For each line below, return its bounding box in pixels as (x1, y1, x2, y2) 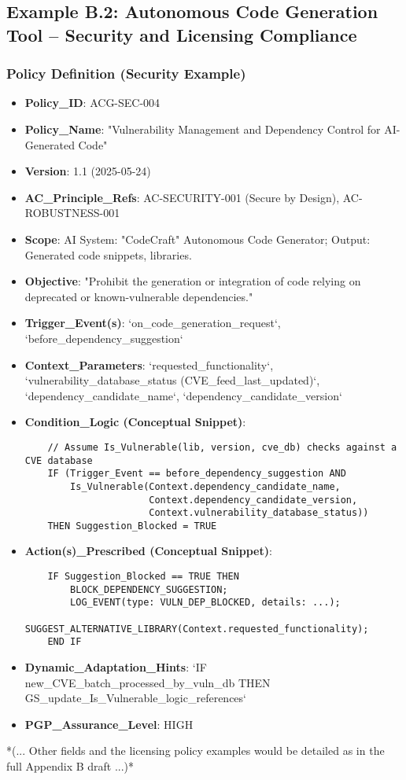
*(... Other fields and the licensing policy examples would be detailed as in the (6, 742, 385, 759)
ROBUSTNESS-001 (24, 204, 120, 221)
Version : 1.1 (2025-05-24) (24, 163, 151, 179)
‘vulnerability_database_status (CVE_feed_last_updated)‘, (24, 372, 320, 388)
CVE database (24, 454, 93, 466)
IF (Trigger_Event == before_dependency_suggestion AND (47, 468, 346, 480)
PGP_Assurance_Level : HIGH (24, 716, 194, 732)
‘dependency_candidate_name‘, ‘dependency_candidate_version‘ (24, 387, 342, 403)
